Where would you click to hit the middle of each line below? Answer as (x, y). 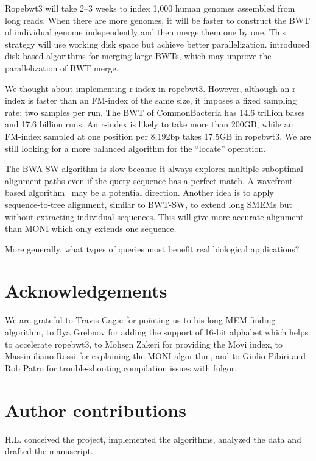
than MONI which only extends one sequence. (91, 228)
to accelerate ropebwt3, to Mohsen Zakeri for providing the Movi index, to (144, 344)
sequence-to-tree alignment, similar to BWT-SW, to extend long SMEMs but (149, 204)
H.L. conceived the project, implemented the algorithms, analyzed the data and (153, 439)
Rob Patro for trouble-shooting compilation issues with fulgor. (121, 367)
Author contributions (96, 409)
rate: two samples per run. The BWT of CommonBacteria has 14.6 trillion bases (155, 112)
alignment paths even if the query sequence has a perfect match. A (129, 180)
